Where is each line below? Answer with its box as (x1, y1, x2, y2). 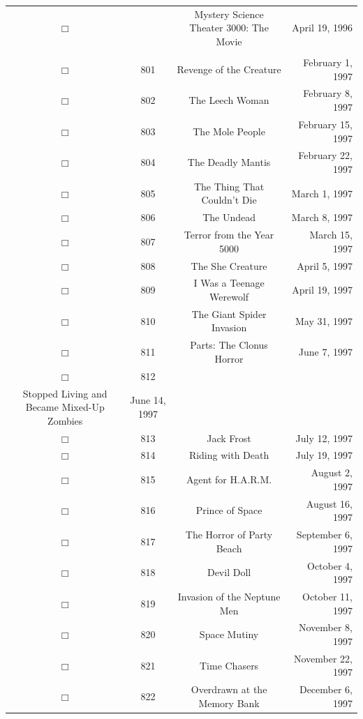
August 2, (311, 465, 353, 480)
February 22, (298, 148, 353, 162)
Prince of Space (195, 503, 262, 517)
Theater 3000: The (189, 20, 269, 35)
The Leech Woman (188, 93, 269, 107)
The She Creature (191, 258, 267, 273)
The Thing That (193, 179, 265, 193)
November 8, (298, 620, 353, 635)
